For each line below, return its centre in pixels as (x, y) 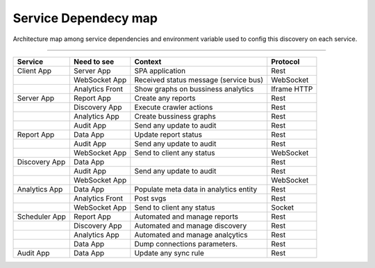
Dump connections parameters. (186, 244)
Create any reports (165, 98)
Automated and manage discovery (191, 226)
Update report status (168, 134)
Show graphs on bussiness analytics (194, 89)
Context (148, 61)
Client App (34, 71)
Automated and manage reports (186, 217)
